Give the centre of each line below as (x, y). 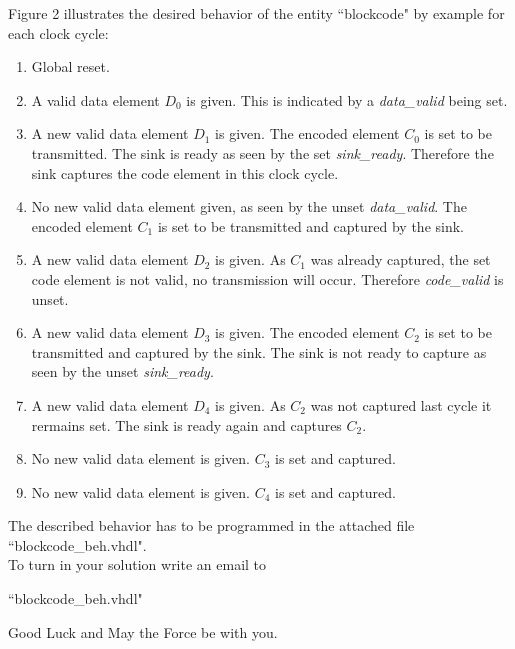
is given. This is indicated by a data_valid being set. (347, 99)
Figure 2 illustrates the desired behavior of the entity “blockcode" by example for (256, 13)
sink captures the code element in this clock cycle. (185, 172)
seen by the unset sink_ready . (122, 371)
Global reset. (70, 66)
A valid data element (95, 99)
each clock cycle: (58, 32)
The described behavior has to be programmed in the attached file (211, 525)
